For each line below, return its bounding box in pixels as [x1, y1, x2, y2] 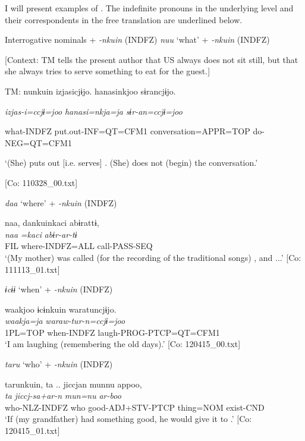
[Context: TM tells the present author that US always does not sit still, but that [5, 53, 298, 65]
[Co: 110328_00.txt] [5, 176, 78, 188]
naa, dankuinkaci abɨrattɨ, [5, 216, 99, 229]
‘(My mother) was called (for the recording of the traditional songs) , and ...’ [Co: [5, 251, 301, 263]
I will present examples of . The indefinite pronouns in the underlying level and [5, 2, 294, 14]
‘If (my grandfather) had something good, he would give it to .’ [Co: [5, 412, 252, 425]
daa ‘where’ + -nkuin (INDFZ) [5, 196, 117, 209]
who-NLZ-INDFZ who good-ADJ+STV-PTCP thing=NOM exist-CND [5, 401, 265, 413]
